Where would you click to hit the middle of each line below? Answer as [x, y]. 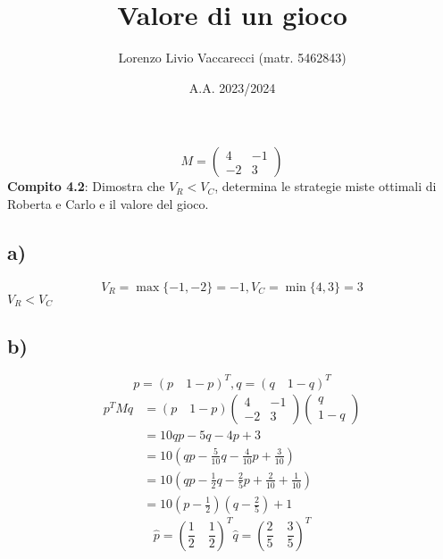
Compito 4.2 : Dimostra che [86, 186]
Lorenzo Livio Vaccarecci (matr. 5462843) [232, 58]
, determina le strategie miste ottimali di [326, 186]
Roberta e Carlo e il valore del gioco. [108, 203]
